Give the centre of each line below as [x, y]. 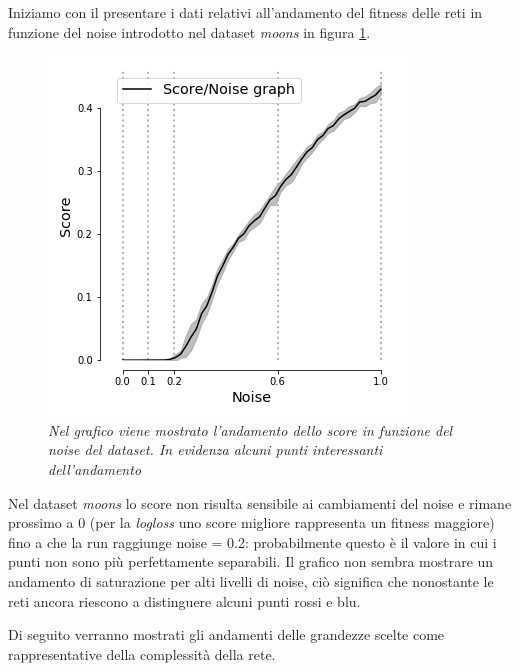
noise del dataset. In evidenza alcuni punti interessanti [215, 449]
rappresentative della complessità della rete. [142, 653]
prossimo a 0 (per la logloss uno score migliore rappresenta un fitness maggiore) [251, 522]
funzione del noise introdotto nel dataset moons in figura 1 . [189, 31]
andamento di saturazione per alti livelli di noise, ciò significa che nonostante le [251, 580]
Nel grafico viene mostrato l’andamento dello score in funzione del [250, 429]
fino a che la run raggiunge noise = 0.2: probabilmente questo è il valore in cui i [252, 541]
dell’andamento [95, 468]
